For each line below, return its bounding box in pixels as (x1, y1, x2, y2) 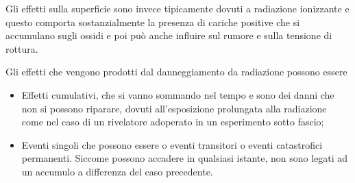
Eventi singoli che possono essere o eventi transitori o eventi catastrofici (21, 137, 323, 151)
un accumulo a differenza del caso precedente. (21, 164, 213, 178)
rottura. (5, 41, 38, 56)
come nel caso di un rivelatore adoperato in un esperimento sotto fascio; (21, 114, 324, 129)
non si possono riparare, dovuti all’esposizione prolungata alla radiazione (21, 101, 327, 115)
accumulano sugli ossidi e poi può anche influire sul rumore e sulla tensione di (5, 28, 332, 42)
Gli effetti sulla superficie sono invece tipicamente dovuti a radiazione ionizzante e (5, 1, 350, 15)
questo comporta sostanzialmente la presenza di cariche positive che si (5, 14, 300, 29)
